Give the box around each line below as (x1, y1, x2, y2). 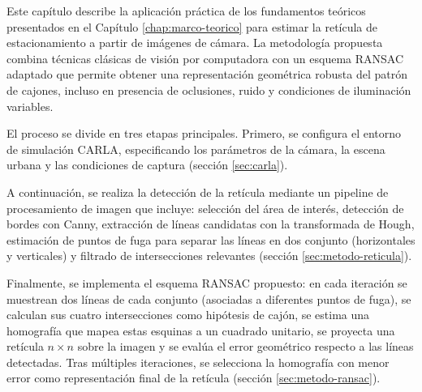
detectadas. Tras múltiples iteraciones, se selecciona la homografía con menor (6, 353, 390, 370)
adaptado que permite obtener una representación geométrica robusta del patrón (6, 66, 407, 83)
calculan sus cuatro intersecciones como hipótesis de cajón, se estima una (6, 306, 370, 323)
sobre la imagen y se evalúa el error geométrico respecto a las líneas (77, 338, 414, 355)
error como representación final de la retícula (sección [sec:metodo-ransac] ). (6, 369, 381, 386)
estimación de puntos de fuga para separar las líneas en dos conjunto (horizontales (6, 231, 416, 248)
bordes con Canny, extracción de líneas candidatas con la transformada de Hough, (6, 215, 415, 232)
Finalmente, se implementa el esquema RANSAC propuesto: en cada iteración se (6, 274, 407, 291)
